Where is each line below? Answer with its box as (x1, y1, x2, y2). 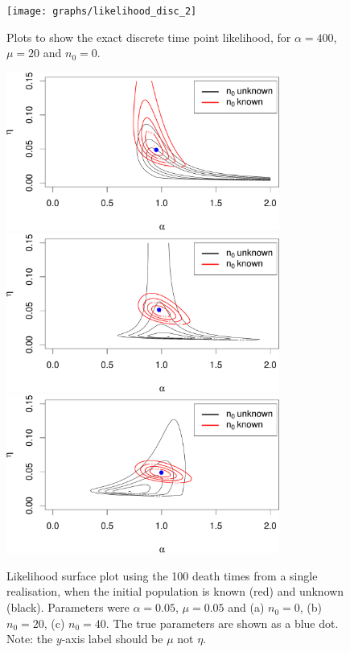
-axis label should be (61, 630, 163, 647)
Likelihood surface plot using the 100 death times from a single (6, 567, 318, 584)
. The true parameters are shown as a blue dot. (105, 614, 339, 631)
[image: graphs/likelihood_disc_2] (6, 6, 197, 17)
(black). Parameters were (6, 599, 130, 616)
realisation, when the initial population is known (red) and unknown (6, 583, 344, 600)
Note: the (6, 630, 53, 647)
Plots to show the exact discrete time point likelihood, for (6, 28, 291, 45)
